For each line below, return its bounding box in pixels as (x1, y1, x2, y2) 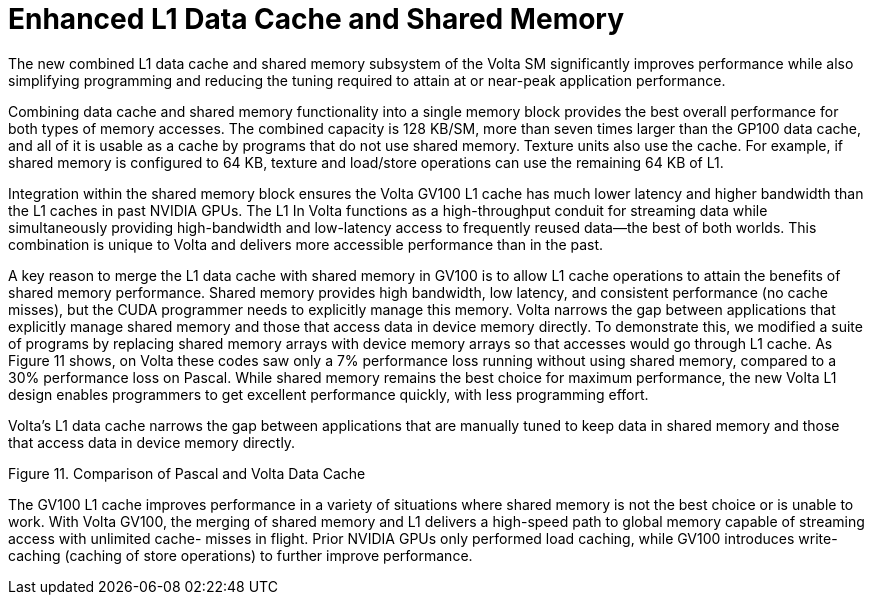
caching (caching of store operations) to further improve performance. (8, 546, 473, 564)
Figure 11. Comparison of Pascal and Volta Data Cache (8, 464, 366, 482)
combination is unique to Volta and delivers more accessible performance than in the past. (8, 235, 604, 253)
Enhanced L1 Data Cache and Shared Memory (8, 2, 625, 36)
